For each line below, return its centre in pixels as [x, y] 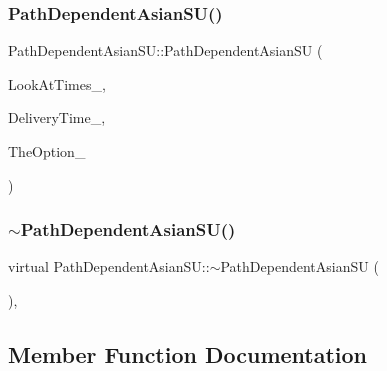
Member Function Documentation [188, 353]
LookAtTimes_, [57, 83]
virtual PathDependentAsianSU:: [109, 266]
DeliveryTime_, [57, 117]
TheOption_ [47, 151]
